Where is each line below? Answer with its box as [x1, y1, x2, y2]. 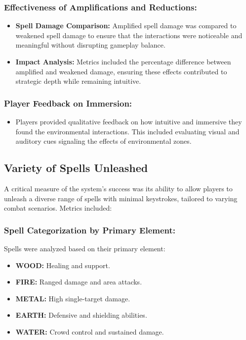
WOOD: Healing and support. [15, 260, 110, 270]
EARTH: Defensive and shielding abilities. [15, 310, 147, 320]
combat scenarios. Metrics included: [4, 203, 112, 213]
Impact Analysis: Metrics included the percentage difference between [15, 57, 231, 66]
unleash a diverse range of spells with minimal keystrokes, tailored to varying [4, 193, 238, 203]
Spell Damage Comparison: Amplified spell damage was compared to [15, 20, 237, 31]
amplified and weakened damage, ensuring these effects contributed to [15, 66, 227, 76]
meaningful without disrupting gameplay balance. [15, 40, 165, 50]
